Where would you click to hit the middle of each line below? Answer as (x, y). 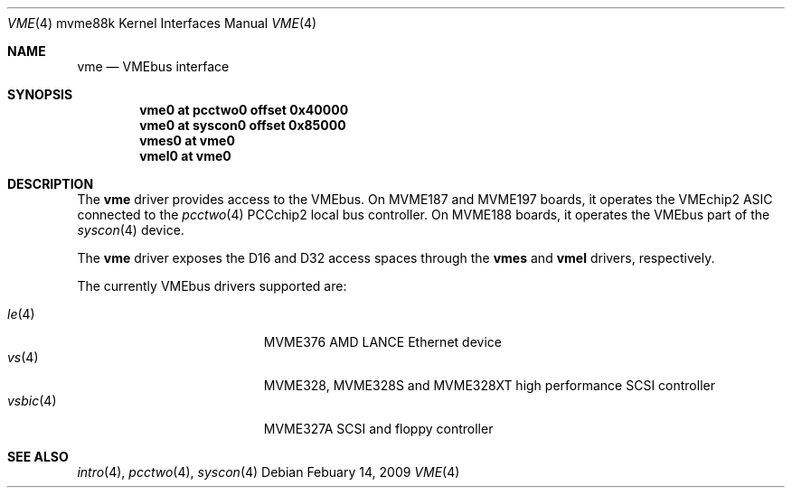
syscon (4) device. (131, 230)
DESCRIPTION (51, 184)
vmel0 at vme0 (185, 156)
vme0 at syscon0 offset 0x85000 (243, 125)
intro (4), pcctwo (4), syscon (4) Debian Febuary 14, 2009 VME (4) (269, 472)
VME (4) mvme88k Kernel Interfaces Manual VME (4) (162, 23)
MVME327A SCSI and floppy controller (378, 429)
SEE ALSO (38, 457)
